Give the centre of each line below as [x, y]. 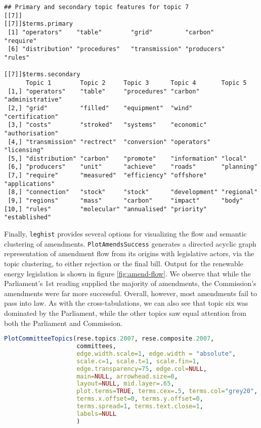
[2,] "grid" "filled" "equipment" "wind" [100, 108]
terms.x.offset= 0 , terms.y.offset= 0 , [140, 399]
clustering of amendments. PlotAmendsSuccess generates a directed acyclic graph [130, 243]
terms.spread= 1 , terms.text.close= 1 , [140, 406]
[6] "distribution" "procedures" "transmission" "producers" [116, 49]
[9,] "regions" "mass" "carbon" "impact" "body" [125, 201]
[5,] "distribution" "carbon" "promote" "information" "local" [127, 158]
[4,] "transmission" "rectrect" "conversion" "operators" [109, 142]
